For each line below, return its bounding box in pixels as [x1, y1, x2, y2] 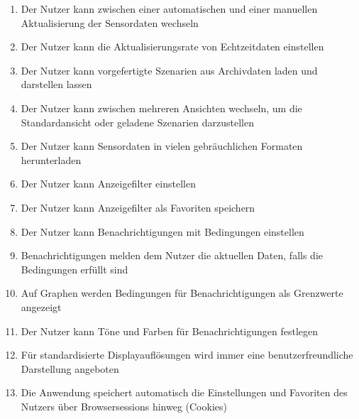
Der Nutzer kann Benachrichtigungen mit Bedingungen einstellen [21, 224, 304, 239]
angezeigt [21, 299, 62, 314]
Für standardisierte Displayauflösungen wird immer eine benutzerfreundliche [21, 347, 353, 362]
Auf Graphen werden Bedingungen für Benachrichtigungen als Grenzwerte [21, 285, 343, 300]
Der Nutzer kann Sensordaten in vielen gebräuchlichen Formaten [21, 138, 303, 153]
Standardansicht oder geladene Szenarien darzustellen [21, 114, 254, 129]
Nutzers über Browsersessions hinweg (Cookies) [21, 398, 227, 413]
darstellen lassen [21, 77, 92, 92]
